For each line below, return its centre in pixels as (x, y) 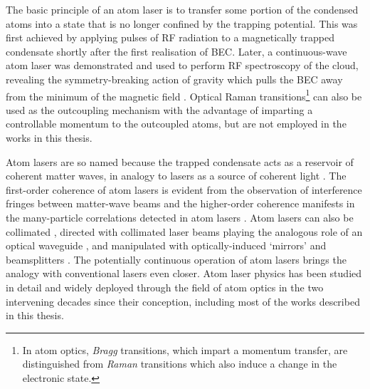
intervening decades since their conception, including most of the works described (183, 301)
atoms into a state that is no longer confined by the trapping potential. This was (182, 23)
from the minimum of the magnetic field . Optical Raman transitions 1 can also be (184, 95)
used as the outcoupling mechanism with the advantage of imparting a (159, 109)
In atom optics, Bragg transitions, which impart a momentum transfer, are (185, 349)
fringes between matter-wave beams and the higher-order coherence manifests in (180, 203)
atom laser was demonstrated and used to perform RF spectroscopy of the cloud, (182, 65)
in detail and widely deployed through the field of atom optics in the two (165, 287)
